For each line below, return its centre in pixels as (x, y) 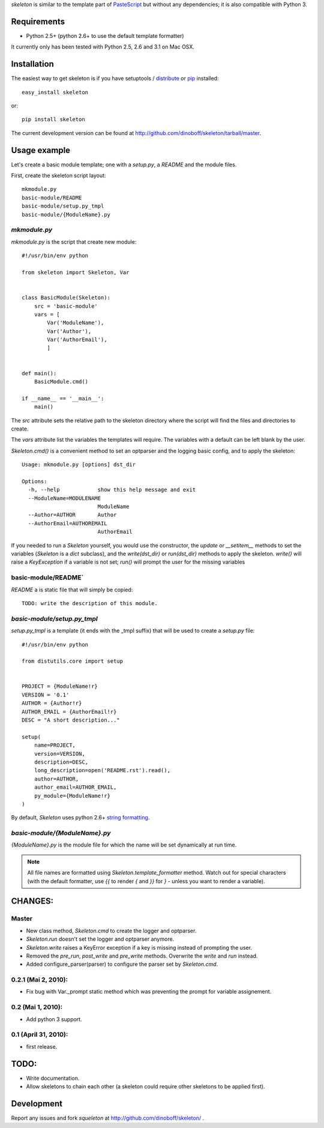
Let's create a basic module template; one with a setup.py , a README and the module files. (124, 164)
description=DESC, (61, 762)
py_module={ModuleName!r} (72, 796)
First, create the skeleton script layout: (58, 176)
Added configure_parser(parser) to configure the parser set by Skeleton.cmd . (122, 964)
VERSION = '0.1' (46, 695)
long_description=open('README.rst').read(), (102, 771)
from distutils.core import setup (72, 661)
